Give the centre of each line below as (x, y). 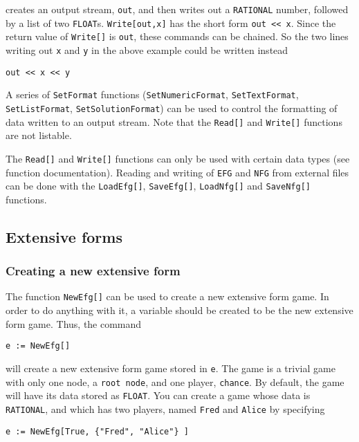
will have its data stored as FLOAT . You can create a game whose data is (158, 395)
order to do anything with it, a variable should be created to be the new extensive (179, 310)
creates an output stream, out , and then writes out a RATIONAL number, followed (177, 9)
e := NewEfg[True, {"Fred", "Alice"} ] (97, 431)
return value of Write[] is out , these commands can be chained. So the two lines (177, 36)
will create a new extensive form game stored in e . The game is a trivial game (171, 368)
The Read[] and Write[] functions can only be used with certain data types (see (178, 158)
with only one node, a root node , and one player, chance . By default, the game (175, 381)
